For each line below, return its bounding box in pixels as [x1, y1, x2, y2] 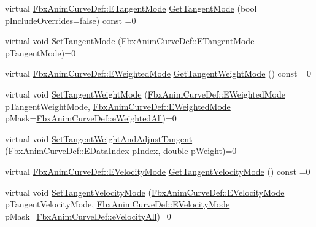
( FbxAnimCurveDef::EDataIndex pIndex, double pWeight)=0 [5, 144, 237, 157]
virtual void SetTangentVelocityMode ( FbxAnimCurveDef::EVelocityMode [5, 185, 285, 198]
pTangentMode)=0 [5, 46, 76, 59]
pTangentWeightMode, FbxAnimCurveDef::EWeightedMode [5, 99, 231, 112]
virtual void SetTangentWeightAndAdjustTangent [5, 132, 193, 145]
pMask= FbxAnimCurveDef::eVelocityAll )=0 [5, 209, 171, 222]
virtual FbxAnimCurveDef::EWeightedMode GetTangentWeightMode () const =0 [5, 67, 312, 80]
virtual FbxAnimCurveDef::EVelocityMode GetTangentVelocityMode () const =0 [5, 164, 310, 177]
